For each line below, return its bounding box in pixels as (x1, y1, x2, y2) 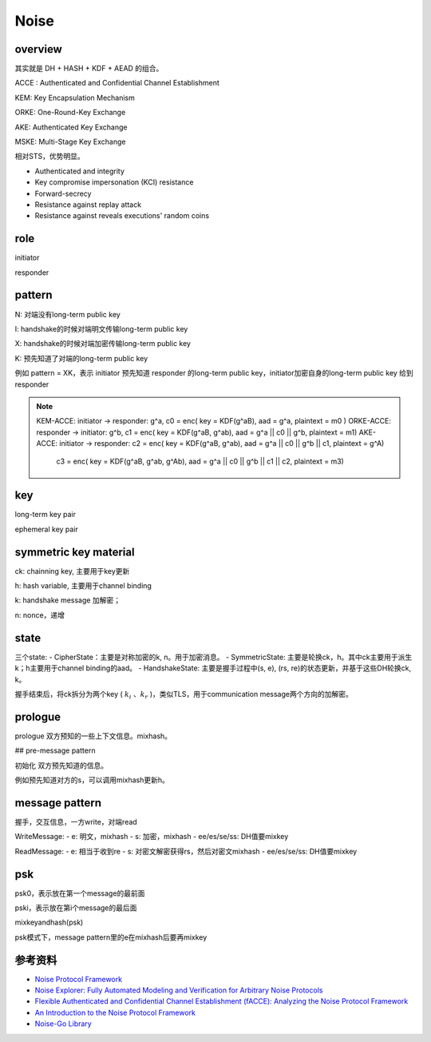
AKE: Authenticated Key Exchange (14, 122, 128, 132)
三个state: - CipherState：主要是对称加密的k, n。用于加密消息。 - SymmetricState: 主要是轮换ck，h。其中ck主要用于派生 (14, 652, 413, 662)
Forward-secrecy (34, 189, 92, 198)
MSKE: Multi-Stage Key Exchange (14, 137, 126, 147)
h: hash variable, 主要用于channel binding (14, 581, 152, 591)
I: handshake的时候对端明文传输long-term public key (14, 324, 188, 333)
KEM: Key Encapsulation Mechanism (14, 93, 135, 102)
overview (14, 42, 63, 56)
